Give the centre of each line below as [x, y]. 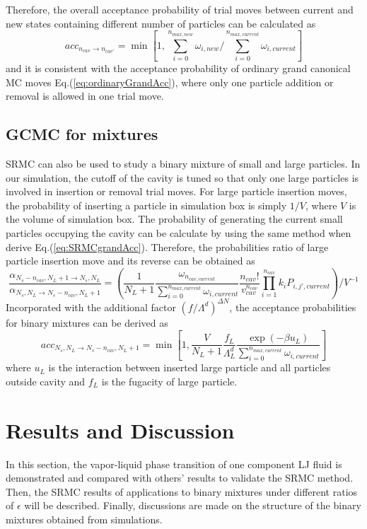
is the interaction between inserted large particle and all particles [190, 367]
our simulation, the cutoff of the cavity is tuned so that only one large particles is [182, 177]
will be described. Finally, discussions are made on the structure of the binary [193, 505]
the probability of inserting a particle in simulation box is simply [146, 205]
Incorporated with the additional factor [91, 307]
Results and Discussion [120, 430]
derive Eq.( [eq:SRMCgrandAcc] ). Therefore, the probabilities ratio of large [167, 246]
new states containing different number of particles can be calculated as [161, 23]
